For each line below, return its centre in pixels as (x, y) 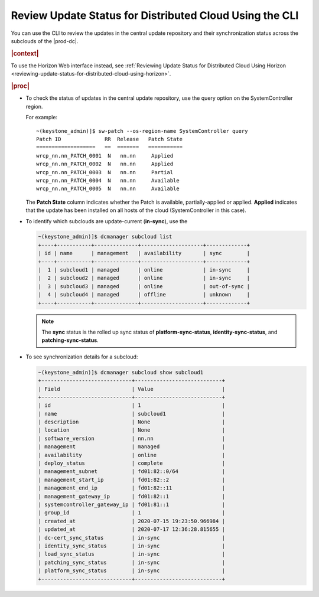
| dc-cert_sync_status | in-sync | (132, 538)
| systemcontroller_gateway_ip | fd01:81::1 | (132, 505)
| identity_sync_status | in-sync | (132, 546)
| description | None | (132, 422)
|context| (25, 53)
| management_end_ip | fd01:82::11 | (132, 488)
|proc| (20, 86)
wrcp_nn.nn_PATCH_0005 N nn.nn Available (108, 189)
